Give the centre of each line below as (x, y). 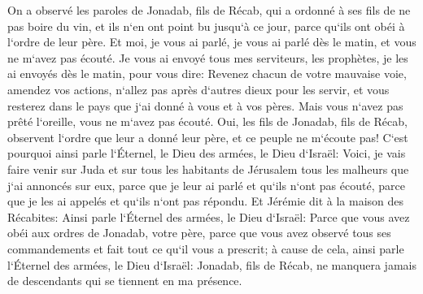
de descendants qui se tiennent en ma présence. (125, 281)
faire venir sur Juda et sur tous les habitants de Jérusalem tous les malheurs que (208, 169)
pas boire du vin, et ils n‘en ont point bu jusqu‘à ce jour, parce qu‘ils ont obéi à (206, 26)
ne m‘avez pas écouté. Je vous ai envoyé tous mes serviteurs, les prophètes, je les (208, 57)
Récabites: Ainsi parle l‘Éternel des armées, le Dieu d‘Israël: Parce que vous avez (209, 216)
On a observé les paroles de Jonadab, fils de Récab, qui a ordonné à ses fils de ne (209, 10)
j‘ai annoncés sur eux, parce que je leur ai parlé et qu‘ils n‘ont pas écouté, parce (206, 185)
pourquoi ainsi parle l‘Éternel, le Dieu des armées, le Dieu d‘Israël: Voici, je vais (207, 153)
